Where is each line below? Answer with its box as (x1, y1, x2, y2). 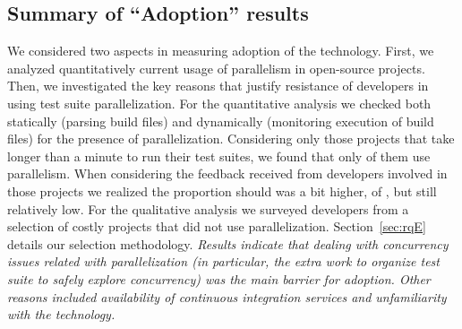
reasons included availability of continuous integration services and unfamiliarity (7, 287, 447, 306)
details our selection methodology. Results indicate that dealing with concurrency (7, 234, 449, 253)
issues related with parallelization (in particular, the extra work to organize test (7, 252, 440, 271)
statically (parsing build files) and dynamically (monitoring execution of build (7, 111, 434, 130)
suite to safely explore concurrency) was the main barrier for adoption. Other (7, 269, 431, 288)
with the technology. (7, 305, 115, 324)
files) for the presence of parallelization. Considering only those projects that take (7, 129, 455, 148)
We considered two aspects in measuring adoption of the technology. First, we (7, 41, 434, 60)
